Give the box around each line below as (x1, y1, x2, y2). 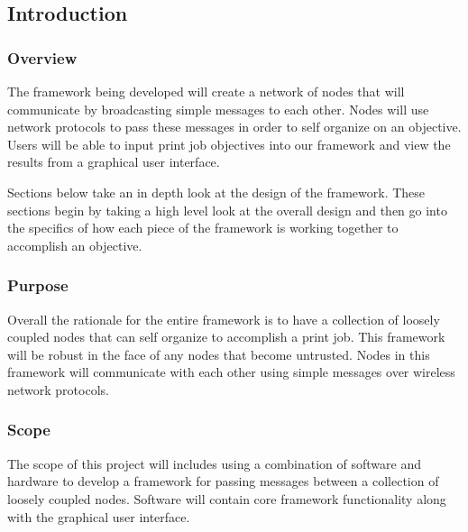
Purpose (7, 274, 69, 297)
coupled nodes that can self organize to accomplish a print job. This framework (7, 327, 445, 346)
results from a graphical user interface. (7, 152, 220, 171)
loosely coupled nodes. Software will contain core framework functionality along (7, 489, 446, 508)
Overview (7, 46, 78, 69)
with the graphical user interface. (7, 507, 190, 526)
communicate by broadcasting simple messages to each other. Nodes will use (7, 99, 429, 118)
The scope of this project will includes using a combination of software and (7, 454, 421, 472)
